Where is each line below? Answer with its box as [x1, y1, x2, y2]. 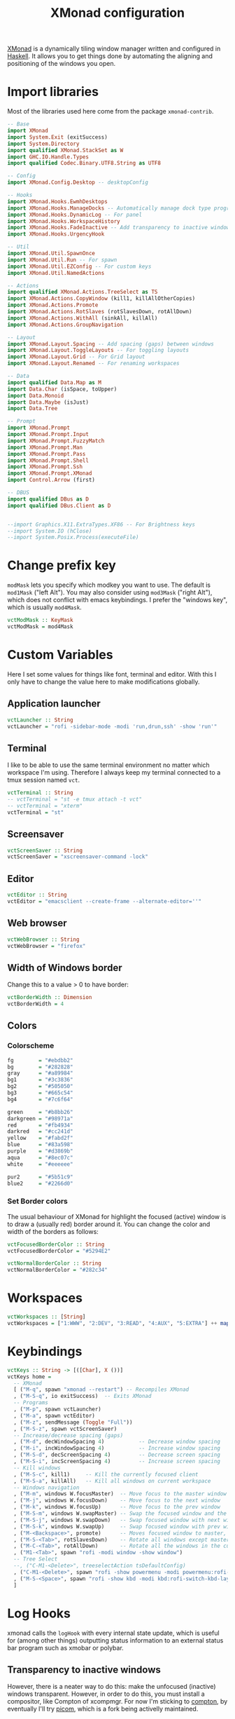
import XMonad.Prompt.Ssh [7, 463, 83, 470]
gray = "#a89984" [7, 1070, 73, 1077]
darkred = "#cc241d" [7, 1128, 73, 1135]
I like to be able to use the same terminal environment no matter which [7, 761, 210, 769]
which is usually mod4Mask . [7, 603, 82, 611]
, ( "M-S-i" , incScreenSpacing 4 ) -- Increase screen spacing [13, 1458, 220, 1465]
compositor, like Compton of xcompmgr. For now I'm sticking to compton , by [7, 1697, 228, 1706]
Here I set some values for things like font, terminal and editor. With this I [7, 670, 217, 678]
